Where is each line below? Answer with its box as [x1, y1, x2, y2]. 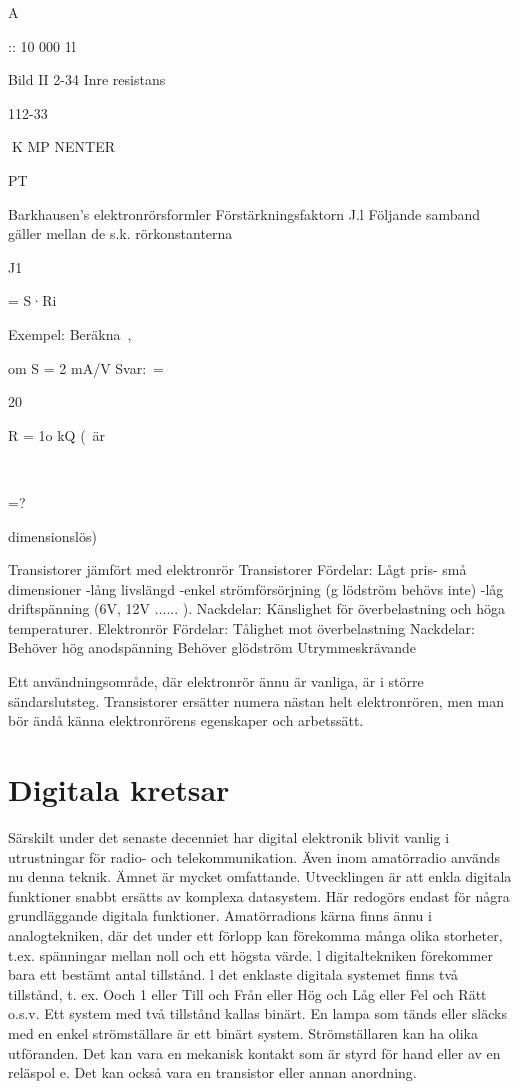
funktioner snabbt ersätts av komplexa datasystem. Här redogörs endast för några [8, 885, 510, 906]
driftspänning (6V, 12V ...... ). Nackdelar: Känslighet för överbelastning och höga [8, 598, 506, 619]
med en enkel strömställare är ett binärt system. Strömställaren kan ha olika [8, 1022, 478, 1043]
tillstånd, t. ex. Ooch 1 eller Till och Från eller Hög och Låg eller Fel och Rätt [8, 983, 487, 1004]
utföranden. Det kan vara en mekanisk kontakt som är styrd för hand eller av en [8, 1042, 501, 1063]
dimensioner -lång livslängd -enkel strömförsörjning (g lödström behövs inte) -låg [8, 578, 504, 599]
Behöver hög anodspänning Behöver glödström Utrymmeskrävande [8, 637, 416, 658]
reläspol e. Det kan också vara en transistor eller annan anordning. [8, 1062, 417, 1083]
